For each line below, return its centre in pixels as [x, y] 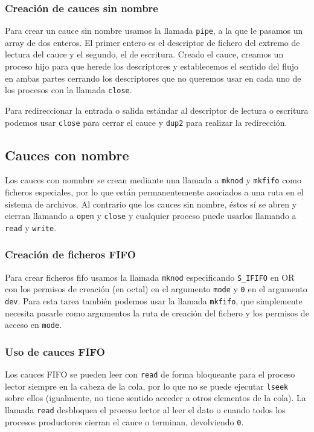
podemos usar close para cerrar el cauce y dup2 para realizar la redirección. [146, 122]
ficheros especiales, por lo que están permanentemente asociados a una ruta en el [154, 192]
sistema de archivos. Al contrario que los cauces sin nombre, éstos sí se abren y [151, 204]
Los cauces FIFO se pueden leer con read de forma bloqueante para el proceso [150, 374]
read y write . [31, 227]
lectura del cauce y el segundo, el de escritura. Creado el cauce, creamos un [144, 54]
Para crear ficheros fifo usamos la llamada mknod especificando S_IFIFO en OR [150, 277]
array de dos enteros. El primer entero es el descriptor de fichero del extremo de [152, 42]
